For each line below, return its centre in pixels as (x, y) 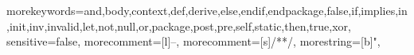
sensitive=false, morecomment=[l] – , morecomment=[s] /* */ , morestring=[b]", (193, 41)
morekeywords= (45, 10)
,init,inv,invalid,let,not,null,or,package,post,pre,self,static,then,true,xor (178, 26)
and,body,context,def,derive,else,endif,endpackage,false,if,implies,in (246, 10)
